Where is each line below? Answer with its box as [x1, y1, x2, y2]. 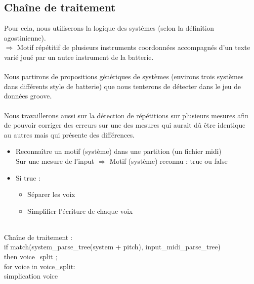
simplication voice [4, 271, 58, 281]
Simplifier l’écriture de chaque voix [27, 205, 133, 216]
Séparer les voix [27, 189, 75, 199]
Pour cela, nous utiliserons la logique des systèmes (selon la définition [4, 23, 214, 33]
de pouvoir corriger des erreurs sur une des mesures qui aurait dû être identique [4, 120, 246, 130]
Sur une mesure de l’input [15, 155, 94, 166]
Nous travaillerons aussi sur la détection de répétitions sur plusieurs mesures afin [4, 110, 249, 120]
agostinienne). [4, 32, 46, 43]
